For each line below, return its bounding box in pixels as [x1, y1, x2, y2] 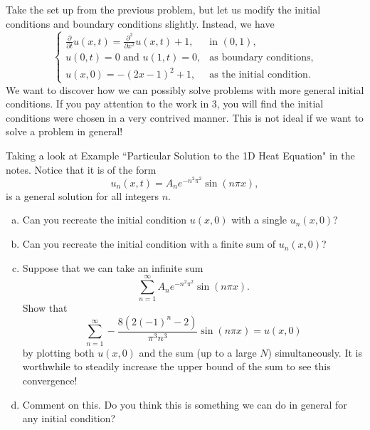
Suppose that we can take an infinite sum [22, 260, 203, 275]
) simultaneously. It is [268, 345, 362, 360]
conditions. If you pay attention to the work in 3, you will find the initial [6, 96, 324, 111]
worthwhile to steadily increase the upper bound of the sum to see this [22, 359, 331, 374]
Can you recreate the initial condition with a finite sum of [22, 236, 276, 251]
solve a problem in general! [6, 124, 123, 139]
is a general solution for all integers [6, 188, 159, 203]
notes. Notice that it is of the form [6, 162, 157, 177]
